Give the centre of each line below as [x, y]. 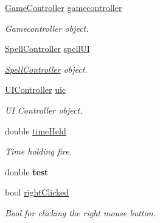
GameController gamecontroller [64, 7]
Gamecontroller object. [47, 28]
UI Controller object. [44, 110]
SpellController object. [46, 69]
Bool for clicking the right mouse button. [80, 212]
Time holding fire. [38, 151]
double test [27, 171]
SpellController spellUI [47, 49]
